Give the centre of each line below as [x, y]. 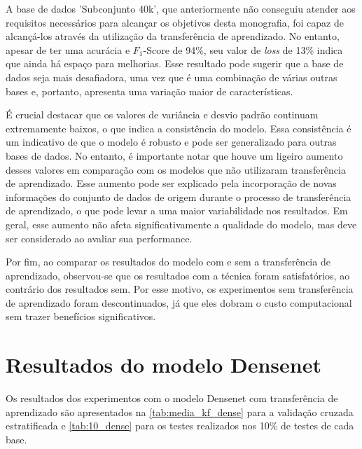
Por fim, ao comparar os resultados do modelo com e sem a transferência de [168, 262]
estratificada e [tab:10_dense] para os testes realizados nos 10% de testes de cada [180, 426]
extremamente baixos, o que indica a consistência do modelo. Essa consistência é [179, 128]
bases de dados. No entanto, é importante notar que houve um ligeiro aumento [174, 155]
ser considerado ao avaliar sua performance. [99, 238]
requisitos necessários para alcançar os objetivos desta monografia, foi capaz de [175, 22]
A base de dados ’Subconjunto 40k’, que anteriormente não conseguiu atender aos [181, 8]
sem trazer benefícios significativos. [81, 316]
